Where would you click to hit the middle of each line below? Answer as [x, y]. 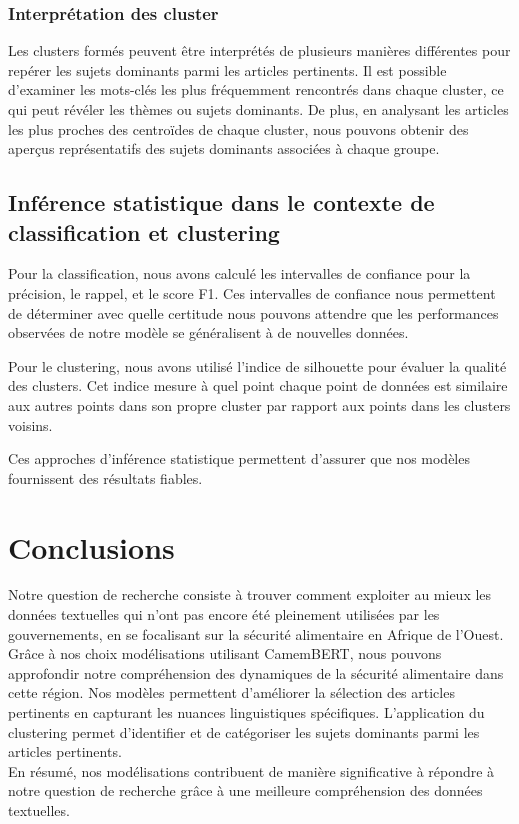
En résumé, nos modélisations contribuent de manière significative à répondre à [251, 770]
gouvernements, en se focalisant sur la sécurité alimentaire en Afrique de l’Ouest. [256, 633]
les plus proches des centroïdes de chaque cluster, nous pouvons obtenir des [238, 128]
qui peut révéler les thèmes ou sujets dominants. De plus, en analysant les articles [258, 109]
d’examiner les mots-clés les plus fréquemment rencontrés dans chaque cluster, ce [256, 89]
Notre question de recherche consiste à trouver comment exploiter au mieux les [250, 594]
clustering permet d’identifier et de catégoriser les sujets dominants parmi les [244, 731]
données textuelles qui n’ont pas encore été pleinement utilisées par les [224, 614]
